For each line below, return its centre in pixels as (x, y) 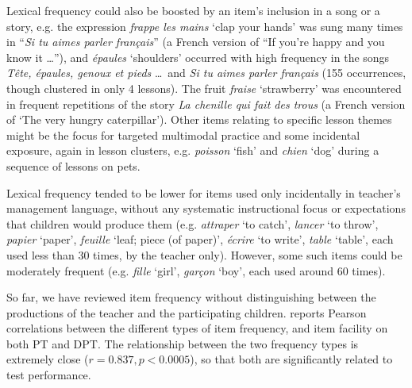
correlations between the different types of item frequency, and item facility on (197, 328)
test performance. (49, 375)
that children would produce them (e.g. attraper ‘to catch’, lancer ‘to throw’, (193, 223)
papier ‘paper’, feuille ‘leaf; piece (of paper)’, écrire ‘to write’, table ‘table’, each (200, 239)
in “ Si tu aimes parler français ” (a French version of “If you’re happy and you (196, 42)
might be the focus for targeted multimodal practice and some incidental (183, 134)
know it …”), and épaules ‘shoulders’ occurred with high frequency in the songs (198, 57)
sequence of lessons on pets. (73, 165)
